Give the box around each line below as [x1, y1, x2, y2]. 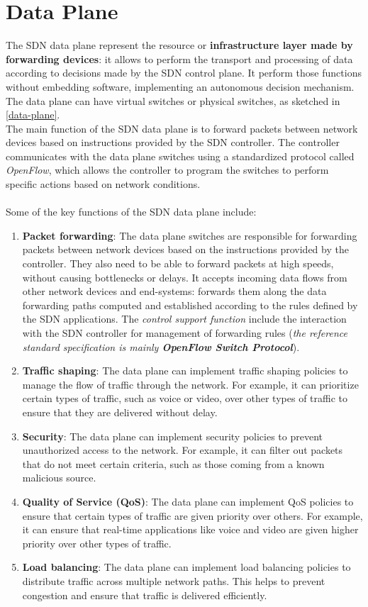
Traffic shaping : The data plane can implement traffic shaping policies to [22, 363, 348, 378]
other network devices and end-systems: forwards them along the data [22, 284, 327, 299]
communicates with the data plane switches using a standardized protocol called [6, 148, 355, 163]
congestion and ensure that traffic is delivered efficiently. [22, 587, 267, 602]
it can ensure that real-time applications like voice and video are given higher [22, 522, 359, 537]
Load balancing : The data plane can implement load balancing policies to [22, 559, 351, 574]
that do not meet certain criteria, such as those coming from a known [22, 456, 325, 471]
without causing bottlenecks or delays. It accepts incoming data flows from [22, 269, 347, 284]
